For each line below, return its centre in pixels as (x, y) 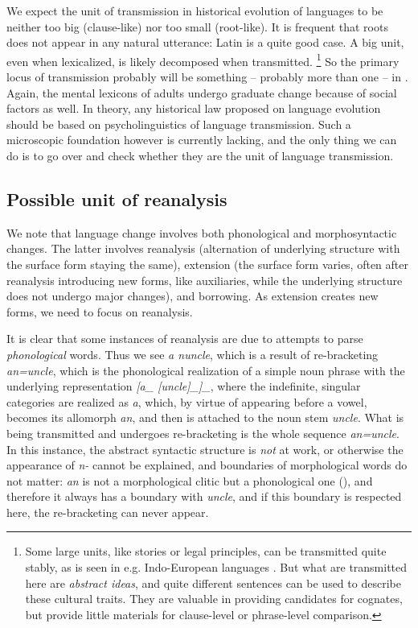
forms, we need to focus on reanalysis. (100, 311)
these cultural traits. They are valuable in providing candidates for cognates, (214, 599)
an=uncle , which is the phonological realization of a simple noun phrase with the (206, 370)
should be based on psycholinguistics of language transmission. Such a (179, 124)
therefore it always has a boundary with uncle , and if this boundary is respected (204, 496)
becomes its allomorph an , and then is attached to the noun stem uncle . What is (205, 417)
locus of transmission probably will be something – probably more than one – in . (207, 77)
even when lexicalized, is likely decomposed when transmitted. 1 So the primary (203, 60)
